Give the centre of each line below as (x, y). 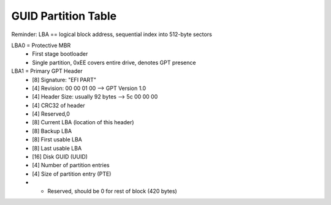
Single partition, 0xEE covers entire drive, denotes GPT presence (114, 62)
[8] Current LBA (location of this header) (83, 122)
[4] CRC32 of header (59, 105)
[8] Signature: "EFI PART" (64, 80)
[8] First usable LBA (57, 140)
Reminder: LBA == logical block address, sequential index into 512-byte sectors (112, 34)
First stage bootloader (60, 54)
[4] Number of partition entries (71, 165)
